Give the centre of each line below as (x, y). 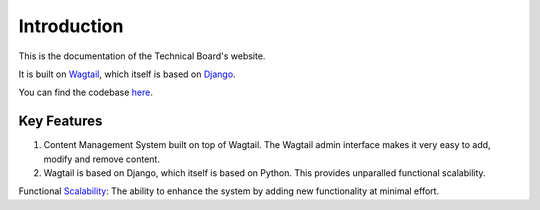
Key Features (60, 121)
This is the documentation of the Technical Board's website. (142, 56)
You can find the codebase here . (86, 92)
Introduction (71, 26)
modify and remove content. (101, 159)
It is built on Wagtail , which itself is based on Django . (127, 74)
